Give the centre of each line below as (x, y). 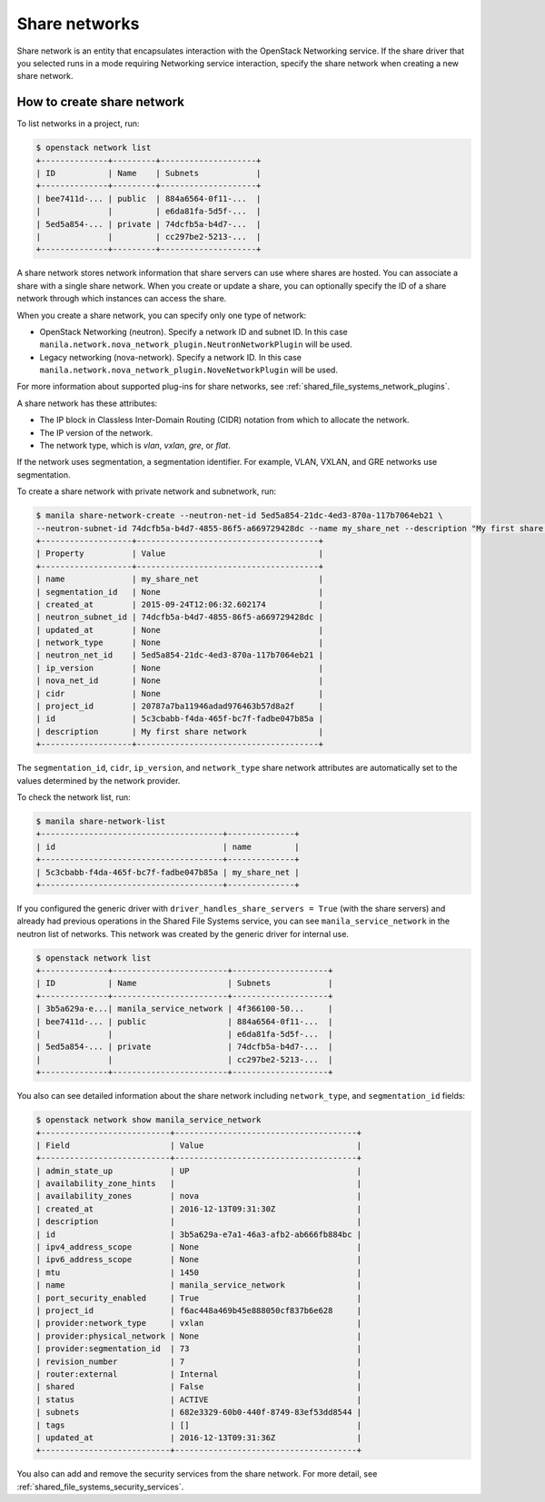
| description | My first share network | (180, 731)
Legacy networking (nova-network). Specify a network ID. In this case (171, 357)
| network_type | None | (180, 643)
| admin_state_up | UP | (199, 1171)
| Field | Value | (199, 1145)
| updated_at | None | (180, 630)
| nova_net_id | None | (180, 681)
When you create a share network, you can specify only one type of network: (162, 315)
